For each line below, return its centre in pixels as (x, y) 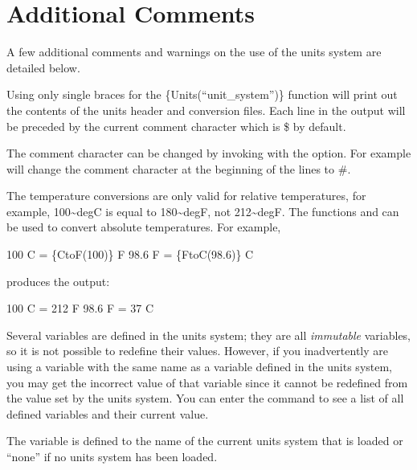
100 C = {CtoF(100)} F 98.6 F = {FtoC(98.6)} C (130, 254)
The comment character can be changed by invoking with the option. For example (209, 153)
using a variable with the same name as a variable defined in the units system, (200, 367)
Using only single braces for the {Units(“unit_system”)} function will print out (202, 94)
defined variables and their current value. (108, 413)
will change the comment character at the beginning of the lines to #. (179, 168)
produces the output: (58, 281)
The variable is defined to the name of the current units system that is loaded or (205, 441)
